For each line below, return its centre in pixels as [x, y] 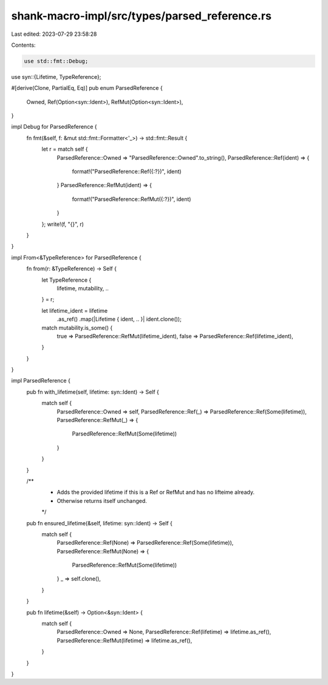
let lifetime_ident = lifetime [75, 310]
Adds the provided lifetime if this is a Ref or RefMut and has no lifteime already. [156, 492]
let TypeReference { [67, 280]
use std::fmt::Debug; [56, 61]
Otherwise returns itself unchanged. [102, 500]
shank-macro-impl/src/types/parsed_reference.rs [141, 16]
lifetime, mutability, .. [83, 288]
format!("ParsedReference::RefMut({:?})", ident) [132, 199]
